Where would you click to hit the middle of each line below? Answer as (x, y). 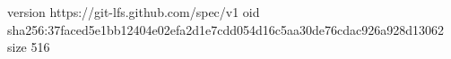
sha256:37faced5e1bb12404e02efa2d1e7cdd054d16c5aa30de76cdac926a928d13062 (225, 29)
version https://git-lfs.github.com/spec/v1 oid (134, 12)
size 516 (29, 47)
